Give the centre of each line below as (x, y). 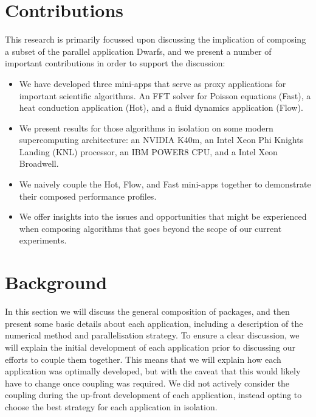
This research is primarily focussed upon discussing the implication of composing (156, 39)
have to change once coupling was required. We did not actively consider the (147, 383)
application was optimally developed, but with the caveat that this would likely (153, 371)
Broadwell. (39, 163)
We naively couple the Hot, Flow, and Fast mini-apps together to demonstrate (165, 184)
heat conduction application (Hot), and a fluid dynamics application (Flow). (161, 107)
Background (56, 282)
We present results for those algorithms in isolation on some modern (146, 128)
